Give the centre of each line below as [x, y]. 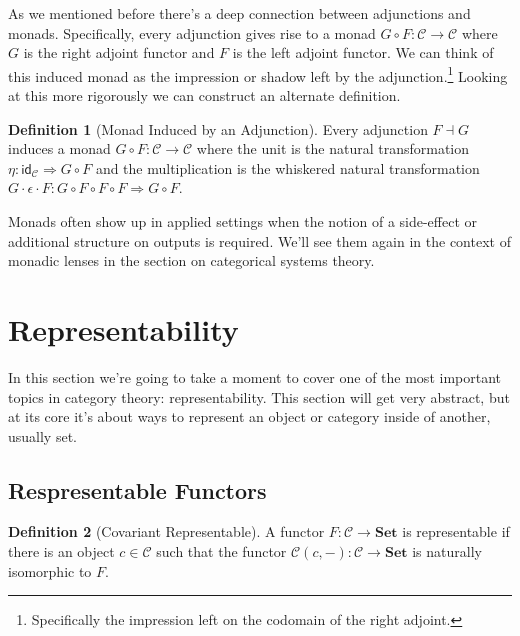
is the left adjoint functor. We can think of [363, 52]
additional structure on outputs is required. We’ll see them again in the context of [259, 240]
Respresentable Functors [137, 489]
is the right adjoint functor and [119, 52]
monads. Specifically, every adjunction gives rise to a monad [192, 32]
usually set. [42, 435]
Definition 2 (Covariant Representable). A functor [166, 531]
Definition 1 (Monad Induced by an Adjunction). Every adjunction [218, 128]
